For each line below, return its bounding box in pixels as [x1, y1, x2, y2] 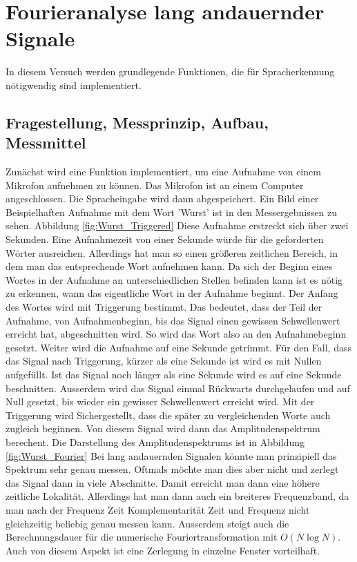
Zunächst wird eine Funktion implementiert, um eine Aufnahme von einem [6, 164, 321, 179]
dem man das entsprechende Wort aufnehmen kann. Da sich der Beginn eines [6, 259, 333, 273]
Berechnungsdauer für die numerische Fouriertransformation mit [6, 530, 278, 544]
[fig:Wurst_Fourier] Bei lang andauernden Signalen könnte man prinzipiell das [6, 448, 337, 463]
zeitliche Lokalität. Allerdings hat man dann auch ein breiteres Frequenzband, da [6, 489, 349, 503]
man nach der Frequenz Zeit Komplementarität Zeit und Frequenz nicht [6, 502, 310, 516]
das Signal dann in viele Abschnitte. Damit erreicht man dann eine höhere [6, 475, 320, 490]
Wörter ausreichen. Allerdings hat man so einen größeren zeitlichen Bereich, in [6, 245, 338, 260]
